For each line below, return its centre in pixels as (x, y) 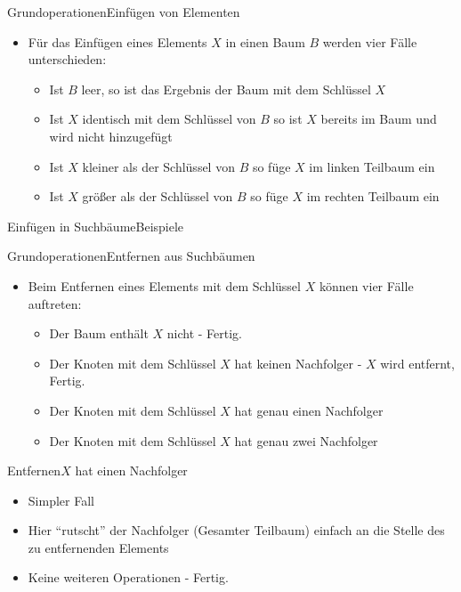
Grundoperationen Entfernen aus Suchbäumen (131, 256)
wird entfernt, (417, 363)
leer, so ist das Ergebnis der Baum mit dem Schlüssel (226, 89)
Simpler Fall (61, 500)
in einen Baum (265, 41)
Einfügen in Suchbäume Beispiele (96, 226)
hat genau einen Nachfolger (309, 410)
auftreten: (55, 303)
